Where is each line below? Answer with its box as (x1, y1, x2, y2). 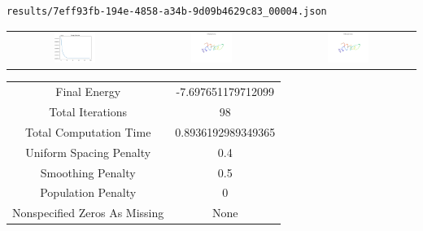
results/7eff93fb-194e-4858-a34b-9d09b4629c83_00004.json (7, 6, 327, 17)
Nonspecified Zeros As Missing (12, 204, 164, 221)
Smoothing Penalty (40, 163, 136, 181)
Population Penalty (40, 184, 137, 201)
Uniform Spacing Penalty (25, 143, 151, 160)
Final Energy (55, 83, 121, 100)
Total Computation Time (24, 123, 151, 140)
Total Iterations (49, 102, 128, 120)
